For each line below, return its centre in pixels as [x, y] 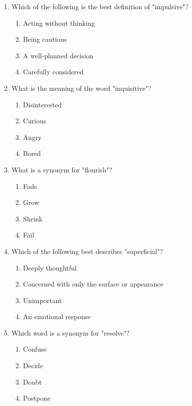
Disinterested [42, 104]
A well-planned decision [58, 55]
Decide [33, 365]
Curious [35, 121]
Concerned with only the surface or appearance [93, 284]
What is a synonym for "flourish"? [62, 169]
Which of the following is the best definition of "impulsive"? [100, 6]
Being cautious [45, 39]
